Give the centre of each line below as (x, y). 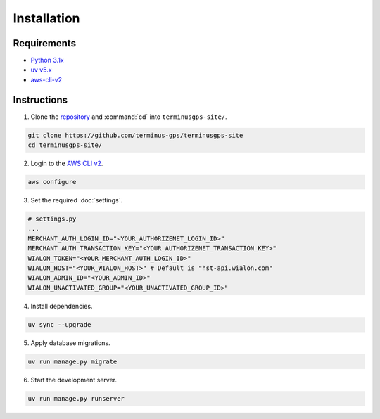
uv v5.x (41, 70)
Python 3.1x (47, 60)
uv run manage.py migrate (72, 361)
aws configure (52, 182)
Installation (46, 18)
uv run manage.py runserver (76, 398)
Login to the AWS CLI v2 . (67, 163)
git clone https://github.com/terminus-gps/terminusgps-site (135, 135)
